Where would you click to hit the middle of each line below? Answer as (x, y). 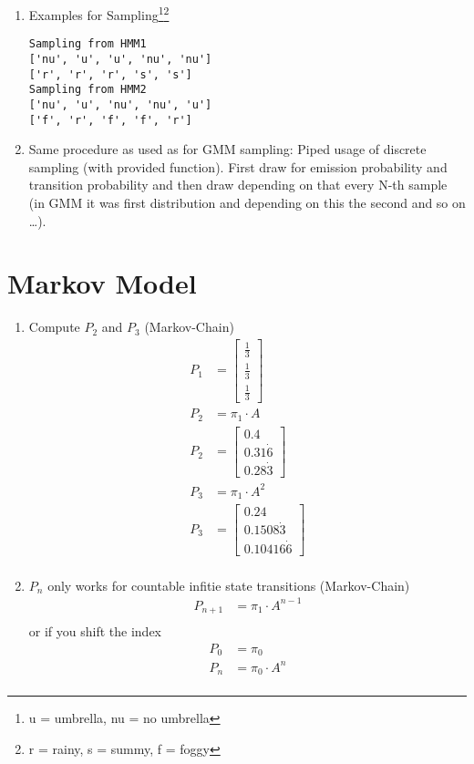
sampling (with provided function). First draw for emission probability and (238, 166)
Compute (54, 327)
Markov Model (102, 283)
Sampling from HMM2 (88, 90)
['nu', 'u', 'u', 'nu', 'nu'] (120, 59)
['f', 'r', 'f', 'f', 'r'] (110, 120)
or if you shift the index (95, 631)
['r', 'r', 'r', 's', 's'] (110, 74)
